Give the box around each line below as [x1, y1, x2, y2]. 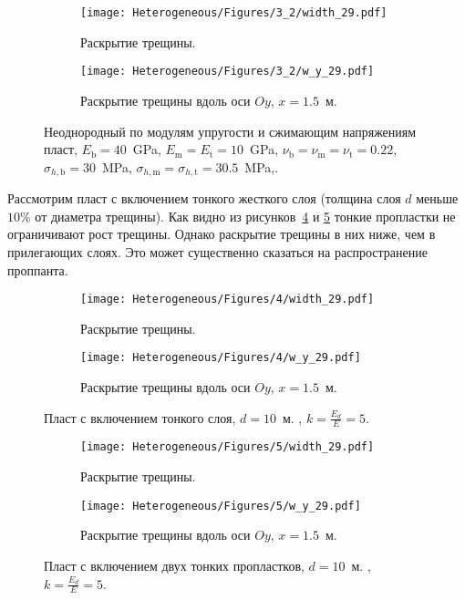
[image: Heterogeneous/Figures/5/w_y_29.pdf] [80, 499, 361, 512]
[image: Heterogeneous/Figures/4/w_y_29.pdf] [80, 351, 361, 365]
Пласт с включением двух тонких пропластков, [44, 555, 305, 574]
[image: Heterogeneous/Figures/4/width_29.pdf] [80, 293, 375, 306]
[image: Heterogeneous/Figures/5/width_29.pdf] [80, 440, 375, 454]
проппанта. [7, 260, 68, 279]
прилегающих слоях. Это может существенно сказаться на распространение [7, 242, 428, 261]
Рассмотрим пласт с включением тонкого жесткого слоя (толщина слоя [7, 189, 401, 208]
